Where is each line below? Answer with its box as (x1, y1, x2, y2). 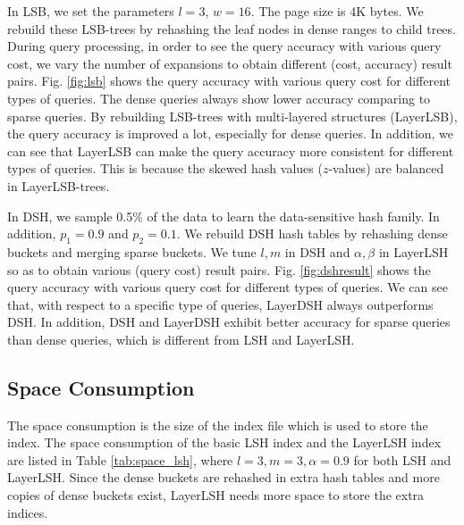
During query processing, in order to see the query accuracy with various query (7, 37, 442, 55)
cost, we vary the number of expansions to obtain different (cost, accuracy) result (7, 54, 452, 72)
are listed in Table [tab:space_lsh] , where (7, 450, 233, 469)
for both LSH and (353, 450, 451, 469)
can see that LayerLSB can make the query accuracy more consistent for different (7, 141, 454, 160)
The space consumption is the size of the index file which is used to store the (7, 415, 428, 434)
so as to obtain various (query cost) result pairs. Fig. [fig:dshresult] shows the (7, 260, 431, 279)
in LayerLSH (378, 242, 449, 261)
